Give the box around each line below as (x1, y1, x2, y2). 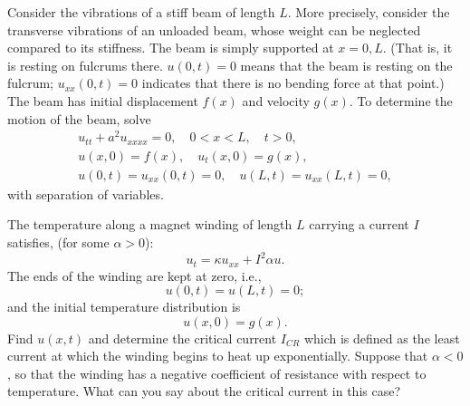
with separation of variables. (7, 184, 164, 203)
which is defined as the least (303, 328, 460, 347)
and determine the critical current (88, 328, 277, 347)
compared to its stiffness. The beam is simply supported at (7, 38, 334, 57)
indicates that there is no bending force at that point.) (141, 73, 445, 92)
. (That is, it (382, 38, 453, 57)
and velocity (242, 91, 310, 110)
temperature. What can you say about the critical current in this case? (7, 382, 401, 401)
